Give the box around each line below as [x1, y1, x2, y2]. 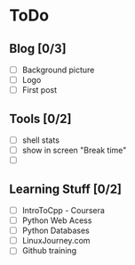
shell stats [21, 135, 60, 145]
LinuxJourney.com [21, 236, 91, 246]
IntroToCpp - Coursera [21, 205, 105, 215]
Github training [21, 245, 77, 256]
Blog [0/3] [9, 41, 67, 56]
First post [21, 85, 58, 95]
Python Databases [21, 225, 91, 236]
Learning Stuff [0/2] [9, 181, 123, 196]
